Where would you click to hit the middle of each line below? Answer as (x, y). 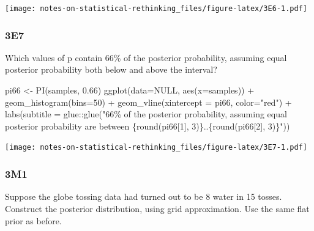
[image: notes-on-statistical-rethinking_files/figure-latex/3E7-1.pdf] (156, 148)
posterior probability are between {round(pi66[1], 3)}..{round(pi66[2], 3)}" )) (148, 126)
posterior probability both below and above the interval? (111, 69)
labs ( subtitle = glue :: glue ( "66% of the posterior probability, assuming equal (146, 114)
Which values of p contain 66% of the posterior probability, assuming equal (146, 57)
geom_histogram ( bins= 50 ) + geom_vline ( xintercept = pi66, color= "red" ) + (148, 102)
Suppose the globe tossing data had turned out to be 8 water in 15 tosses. (144, 196)
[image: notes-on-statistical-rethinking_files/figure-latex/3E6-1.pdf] (156, 9)
